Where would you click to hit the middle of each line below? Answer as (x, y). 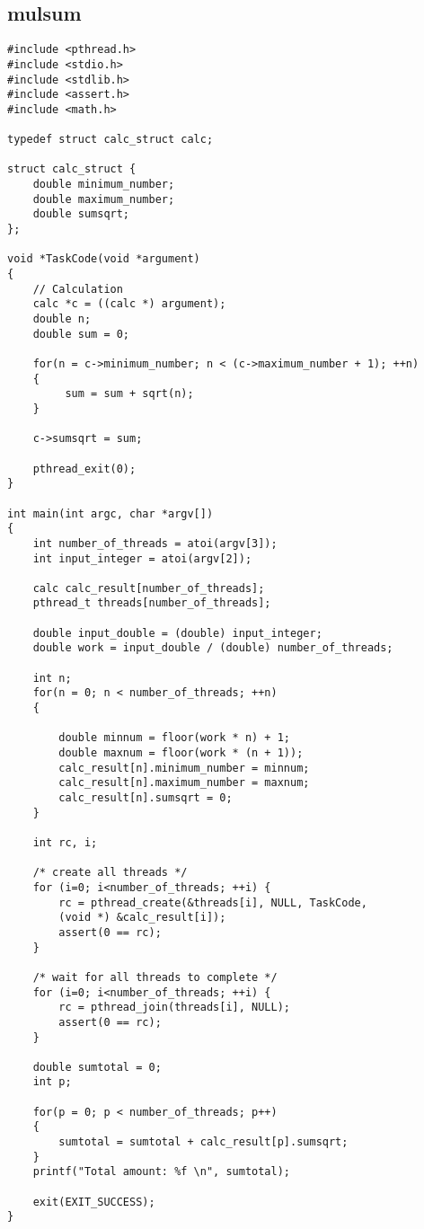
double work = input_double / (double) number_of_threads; (213, 648)
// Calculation (78, 289)
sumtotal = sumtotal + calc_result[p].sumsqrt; (203, 1142)
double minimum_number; (104, 185)
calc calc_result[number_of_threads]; (149, 588)
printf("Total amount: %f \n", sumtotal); (161, 1172)
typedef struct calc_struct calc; (110, 140)
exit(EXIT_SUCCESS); (94, 1202)
